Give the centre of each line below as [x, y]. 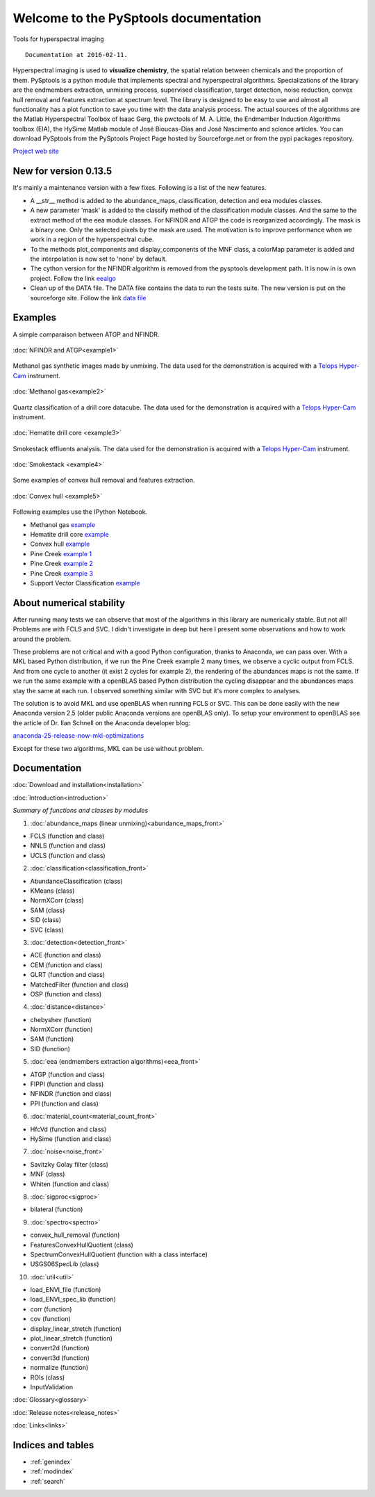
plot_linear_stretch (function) [72, 1338]
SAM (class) [48, 910]
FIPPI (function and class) [67, 1084]
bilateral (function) [57, 1209]
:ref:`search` [48, 1481]
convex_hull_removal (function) [75, 1235]
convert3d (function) [60, 1358]
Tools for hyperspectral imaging [58, 39]
